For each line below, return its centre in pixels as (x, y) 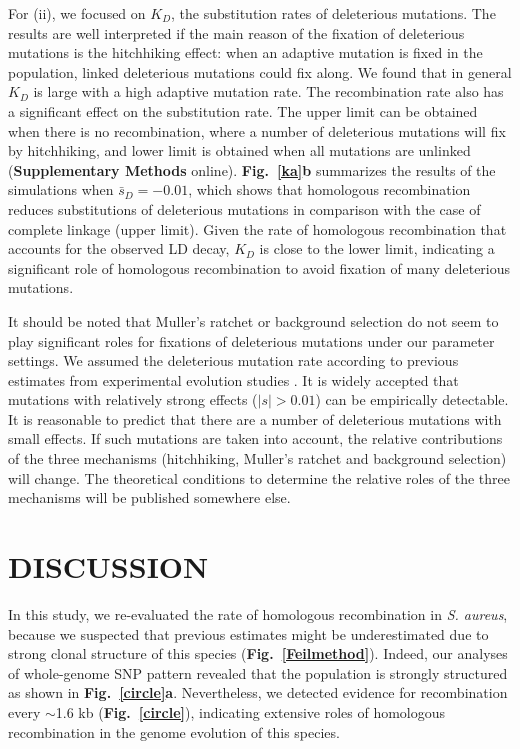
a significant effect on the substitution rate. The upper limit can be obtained (243, 110)
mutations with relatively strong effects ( (133, 399)
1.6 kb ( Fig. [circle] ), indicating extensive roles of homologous (250, 711)
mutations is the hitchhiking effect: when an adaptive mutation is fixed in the (245, 52)
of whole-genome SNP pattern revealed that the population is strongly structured (258, 672)
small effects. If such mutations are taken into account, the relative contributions (255, 438)
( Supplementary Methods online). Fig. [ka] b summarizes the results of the (252, 169)
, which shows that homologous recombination (329, 189)
